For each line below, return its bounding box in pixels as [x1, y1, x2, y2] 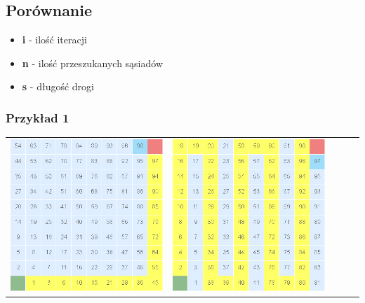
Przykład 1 [6, 108, 69, 126]
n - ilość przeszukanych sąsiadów [22, 55, 164, 70]
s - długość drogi [22, 79, 94, 94]
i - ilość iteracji [22, 32, 87, 47]
